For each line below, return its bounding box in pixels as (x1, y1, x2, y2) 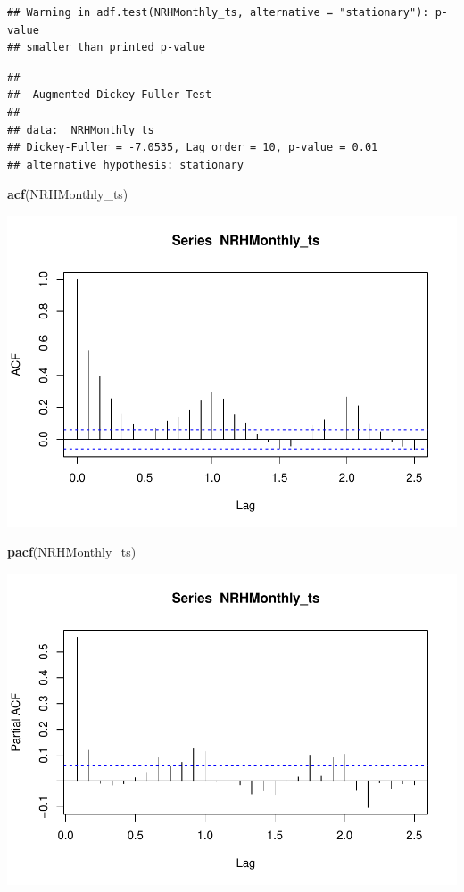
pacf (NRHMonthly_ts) (7, 542, 137, 561)
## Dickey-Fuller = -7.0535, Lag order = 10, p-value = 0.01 (7, 141, 378, 154)
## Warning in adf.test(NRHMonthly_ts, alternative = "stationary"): (7, 6, 429, 19)
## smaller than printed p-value (7, 41, 205, 54)
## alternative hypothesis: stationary (7, 158, 244, 171)
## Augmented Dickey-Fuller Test (7, 88, 212, 102)
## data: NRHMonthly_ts (7, 123, 154, 136)
